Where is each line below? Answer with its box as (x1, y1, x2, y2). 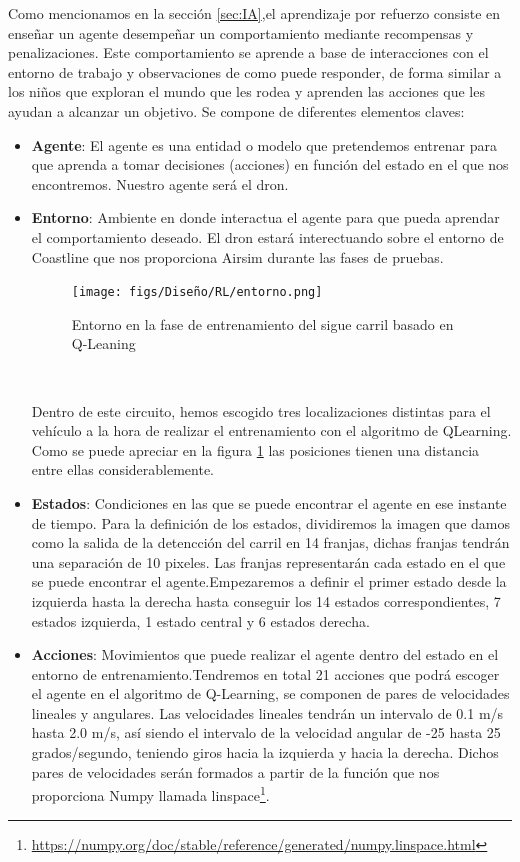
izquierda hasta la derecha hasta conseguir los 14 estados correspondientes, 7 (31, 590, 501, 611)
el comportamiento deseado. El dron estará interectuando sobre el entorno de (31, 226, 504, 247)
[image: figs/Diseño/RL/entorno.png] (71, 285, 323, 300)
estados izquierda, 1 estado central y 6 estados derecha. (31, 610, 370, 631)
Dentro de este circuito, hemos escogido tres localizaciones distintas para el (31, 400, 491, 421)
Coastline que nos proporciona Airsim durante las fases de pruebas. (31, 246, 444, 267)
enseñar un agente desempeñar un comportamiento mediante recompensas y (8, 22, 474, 43)
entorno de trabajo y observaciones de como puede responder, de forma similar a (8, 61, 502, 82)
